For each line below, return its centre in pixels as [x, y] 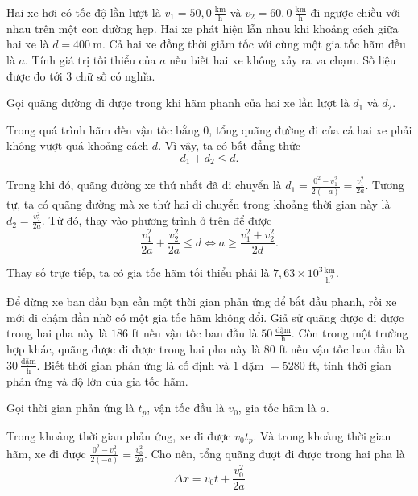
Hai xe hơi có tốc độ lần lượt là [84, 12]
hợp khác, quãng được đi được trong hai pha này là [134, 349]
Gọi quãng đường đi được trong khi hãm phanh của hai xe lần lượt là [178, 103]
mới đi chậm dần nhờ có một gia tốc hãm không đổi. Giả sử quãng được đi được [205, 317]
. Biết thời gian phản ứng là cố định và [133, 364]
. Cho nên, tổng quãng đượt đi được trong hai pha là [275, 453]
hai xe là [28, 44]
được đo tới [35, 75]
